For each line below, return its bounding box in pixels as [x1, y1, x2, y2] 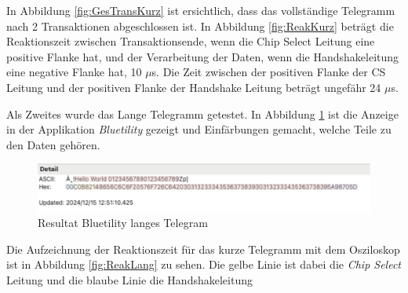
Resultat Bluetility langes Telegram [38, 214, 208, 231]
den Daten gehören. [6, 136, 100, 152]
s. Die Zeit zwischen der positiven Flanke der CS [151, 64, 386, 80]
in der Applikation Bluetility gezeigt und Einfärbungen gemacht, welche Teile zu [6, 121, 392, 137]
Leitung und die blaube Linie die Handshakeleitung [6, 272, 253, 288]
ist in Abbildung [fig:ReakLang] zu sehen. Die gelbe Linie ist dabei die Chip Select [6, 256, 402, 273]
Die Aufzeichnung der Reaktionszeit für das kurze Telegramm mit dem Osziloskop [6, 240, 400, 257]
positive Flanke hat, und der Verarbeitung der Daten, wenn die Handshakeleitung [6, 48, 399, 64]
